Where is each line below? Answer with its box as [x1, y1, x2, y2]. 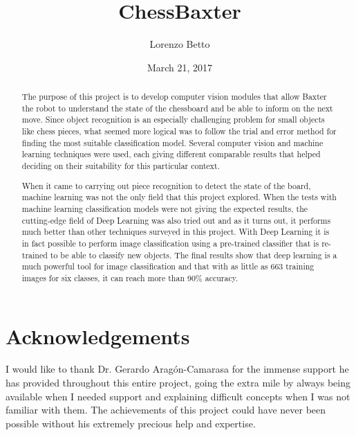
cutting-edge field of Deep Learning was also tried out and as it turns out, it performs [21, 214, 331, 226]
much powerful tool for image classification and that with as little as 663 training [21, 260, 315, 272]
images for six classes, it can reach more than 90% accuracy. [21, 272, 238, 283]
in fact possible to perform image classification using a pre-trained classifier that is [21, 237, 319, 249]
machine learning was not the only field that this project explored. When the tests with [21, 191, 337, 203]
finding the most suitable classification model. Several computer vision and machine [21, 136, 324, 148]
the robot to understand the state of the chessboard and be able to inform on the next [21, 102, 333, 114]
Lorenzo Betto [149, 37, 210, 51]
